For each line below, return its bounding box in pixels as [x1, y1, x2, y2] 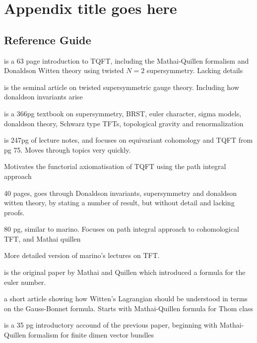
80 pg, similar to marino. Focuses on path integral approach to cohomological [4, 224, 239, 234]
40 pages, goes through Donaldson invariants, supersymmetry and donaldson [4, 187, 237, 198]
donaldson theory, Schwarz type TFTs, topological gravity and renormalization [4, 118, 244, 128]
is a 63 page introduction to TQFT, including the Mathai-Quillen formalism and [4, 55, 249, 66]
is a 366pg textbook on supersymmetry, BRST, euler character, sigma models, [4, 108, 242, 118]
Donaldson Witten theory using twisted [4, 65, 124, 76]
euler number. [4, 276, 46, 287]
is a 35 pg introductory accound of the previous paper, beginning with [4, 320, 218, 330]
